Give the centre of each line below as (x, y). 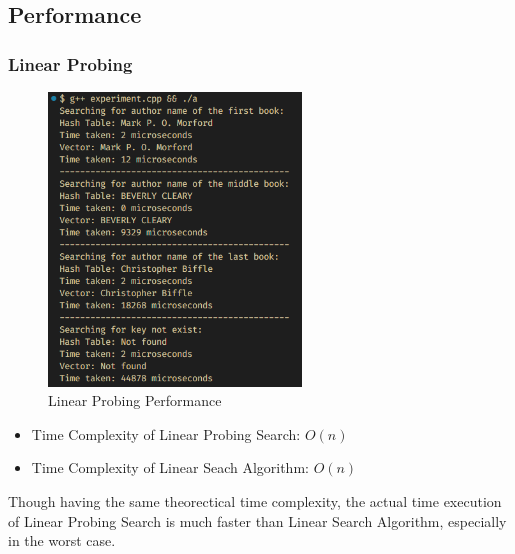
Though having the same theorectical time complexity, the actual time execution (255, 501)
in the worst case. (62, 540)
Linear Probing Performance (135, 400)
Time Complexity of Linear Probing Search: (166, 433)
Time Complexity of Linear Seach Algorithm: (170, 467)
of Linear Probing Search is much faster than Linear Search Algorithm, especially (257, 520)
